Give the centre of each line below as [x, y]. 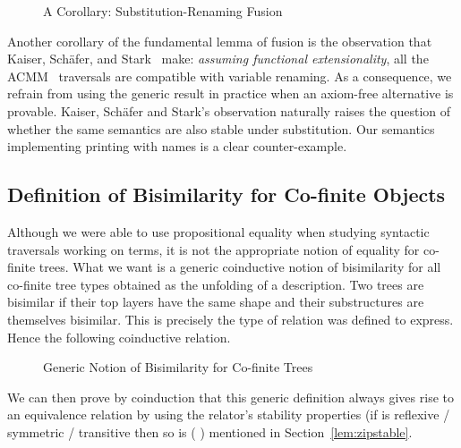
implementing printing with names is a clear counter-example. [177, 146]
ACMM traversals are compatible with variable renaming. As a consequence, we [230, 76]
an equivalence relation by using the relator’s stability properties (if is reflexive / [229, 414]
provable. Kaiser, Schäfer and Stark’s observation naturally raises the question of [229, 110]
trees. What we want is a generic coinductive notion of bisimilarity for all [240, 267]
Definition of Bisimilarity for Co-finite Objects [226, 194]
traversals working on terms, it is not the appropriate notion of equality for [213, 249]
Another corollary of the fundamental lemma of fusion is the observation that [220, 41]
